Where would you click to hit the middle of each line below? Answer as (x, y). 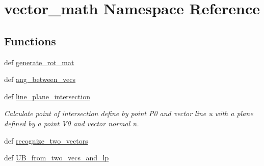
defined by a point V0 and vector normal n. (72, 123)
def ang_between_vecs (40, 79)
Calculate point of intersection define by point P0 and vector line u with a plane (129, 113)
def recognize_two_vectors (46, 140)
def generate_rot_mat (39, 62)
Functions (30, 40)
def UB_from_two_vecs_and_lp (57, 158)
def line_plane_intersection (47, 96)
